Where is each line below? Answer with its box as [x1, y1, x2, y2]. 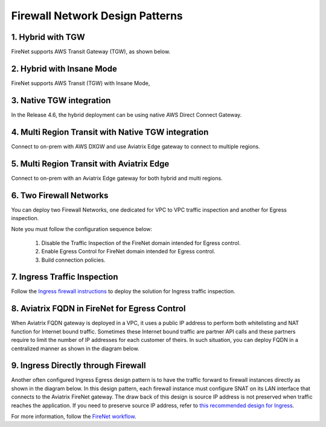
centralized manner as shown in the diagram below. [11, 344, 139, 352]
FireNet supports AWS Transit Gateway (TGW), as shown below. [11, 48, 171, 55]
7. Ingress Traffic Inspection [11, 272, 118, 282]
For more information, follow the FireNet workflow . [11, 413, 136, 420]
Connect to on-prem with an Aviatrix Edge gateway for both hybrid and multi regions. [11, 174, 223, 182]
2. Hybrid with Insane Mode [11, 63, 117, 74]
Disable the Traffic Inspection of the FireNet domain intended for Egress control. [41, 239, 241, 247]
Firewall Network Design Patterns [11, 9, 184, 22]
